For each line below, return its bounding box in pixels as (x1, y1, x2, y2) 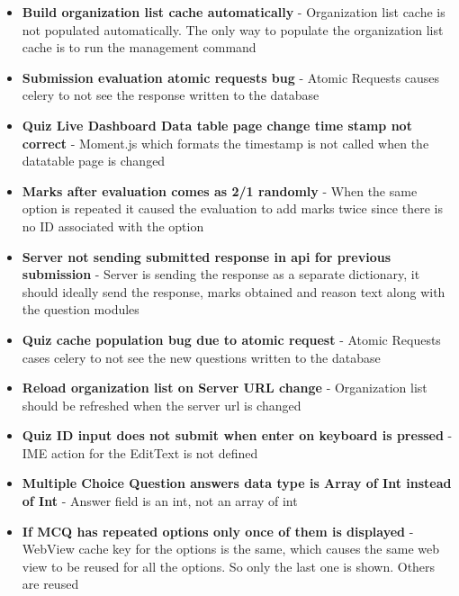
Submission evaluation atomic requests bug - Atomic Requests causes (22, 68, 440, 86)
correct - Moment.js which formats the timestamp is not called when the (22, 133, 429, 152)
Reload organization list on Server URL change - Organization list (22, 378, 427, 397)
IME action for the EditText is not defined (22, 443, 258, 462)
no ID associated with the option (22, 216, 204, 235)
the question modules (22, 300, 139, 319)
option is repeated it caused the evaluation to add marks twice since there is (22, 199, 443, 218)
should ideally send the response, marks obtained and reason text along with (22, 282, 445, 301)
